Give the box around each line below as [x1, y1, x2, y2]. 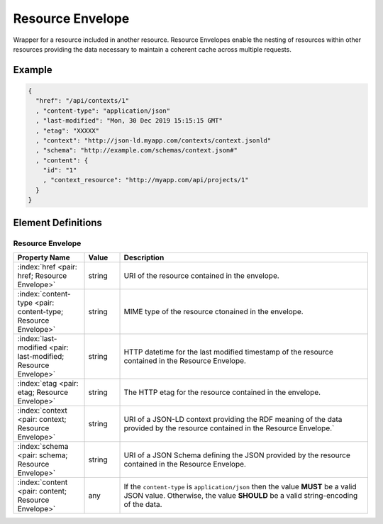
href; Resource [17, 270, 67, 280]
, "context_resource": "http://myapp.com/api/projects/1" [43, 176, 249, 184]
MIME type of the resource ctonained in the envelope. [123, 306, 304, 316]
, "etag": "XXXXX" [35, 126, 99, 135]
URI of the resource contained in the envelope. [123, 270, 279, 280]
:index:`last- [17, 333, 57, 343]
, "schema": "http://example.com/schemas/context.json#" [35, 146, 238, 155]
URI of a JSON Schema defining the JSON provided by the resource [123, 450, 350, 460]
